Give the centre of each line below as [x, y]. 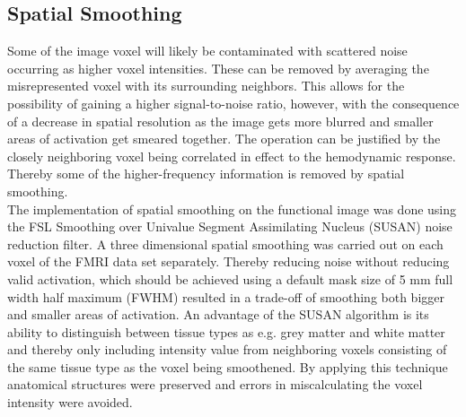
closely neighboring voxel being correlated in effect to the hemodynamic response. [232, 156]
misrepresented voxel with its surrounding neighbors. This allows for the [206, 86]
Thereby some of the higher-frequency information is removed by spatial [206, 174]
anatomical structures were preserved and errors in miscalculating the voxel [215, 384]
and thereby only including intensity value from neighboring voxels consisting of [227, 349]
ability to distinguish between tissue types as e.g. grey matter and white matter [226, 331]
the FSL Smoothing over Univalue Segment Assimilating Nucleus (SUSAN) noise [230, 226]
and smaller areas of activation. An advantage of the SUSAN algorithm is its [218, 314]
